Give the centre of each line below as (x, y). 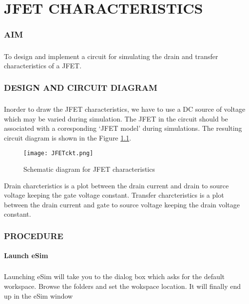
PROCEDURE (34, 235)
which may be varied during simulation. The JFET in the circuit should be (116, 118)
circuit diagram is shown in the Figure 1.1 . (68, 137)
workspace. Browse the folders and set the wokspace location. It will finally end (122, 286)
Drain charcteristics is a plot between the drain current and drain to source (116, 185)
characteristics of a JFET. (43, 66)
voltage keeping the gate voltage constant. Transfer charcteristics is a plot (114, 195)
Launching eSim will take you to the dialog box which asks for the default (115, 276)
